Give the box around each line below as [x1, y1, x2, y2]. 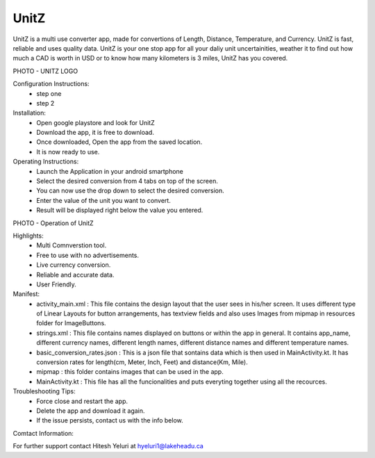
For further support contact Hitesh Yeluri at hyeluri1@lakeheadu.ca [12, 442, 204, 450]
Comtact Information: [12, 429, 74, 437]
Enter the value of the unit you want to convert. [36, 196, 172, 204]
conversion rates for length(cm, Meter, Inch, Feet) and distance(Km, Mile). [36, 358, 248, 366]
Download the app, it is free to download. [36, 129, 154, 137]
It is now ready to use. [36, 147, 100, 156]
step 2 [36, 99, 55, 107]
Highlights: [12, 231, 44, 240]
